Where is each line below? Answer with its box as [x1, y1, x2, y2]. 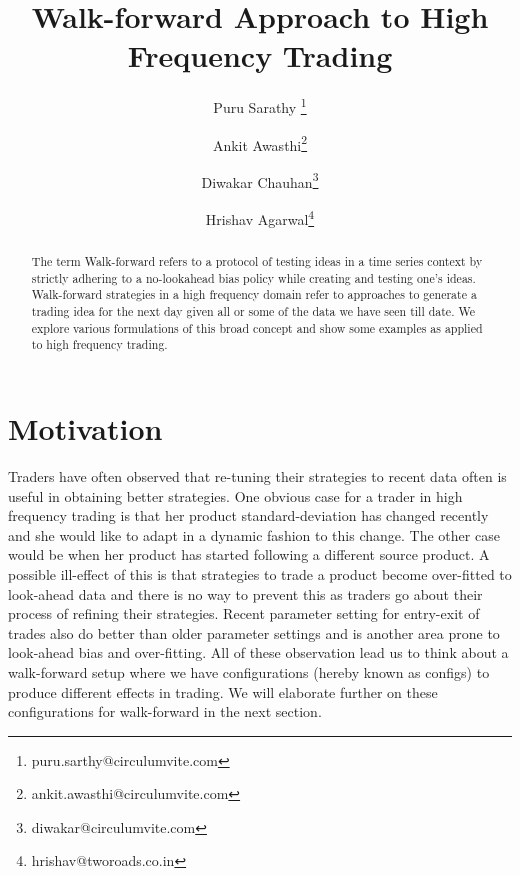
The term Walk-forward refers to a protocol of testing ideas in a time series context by [31, 253, 483, 270]
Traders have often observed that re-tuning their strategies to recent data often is [8, 465, 507, 486]
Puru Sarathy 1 [213, 94, 307, 117]
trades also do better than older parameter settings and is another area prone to [8, 622, 500, 643]
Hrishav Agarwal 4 [205, 206, 315, 229]
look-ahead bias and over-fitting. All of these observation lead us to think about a [8, 642, 509, 663]
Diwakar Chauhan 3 [201, 168, 319, 192]
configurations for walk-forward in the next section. [8, 701, 322, 722]
